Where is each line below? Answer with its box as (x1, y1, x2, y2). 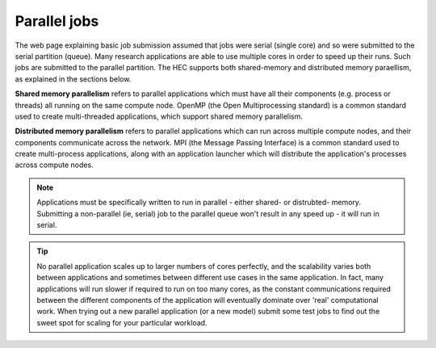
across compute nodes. (15, 160, 94, 170)
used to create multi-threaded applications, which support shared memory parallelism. (15, 111, 303, 121)
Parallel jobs (15, 12, 99, 30)
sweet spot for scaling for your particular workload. (36, 317, 208, 327)
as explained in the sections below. (15, 73, 132, 84)
